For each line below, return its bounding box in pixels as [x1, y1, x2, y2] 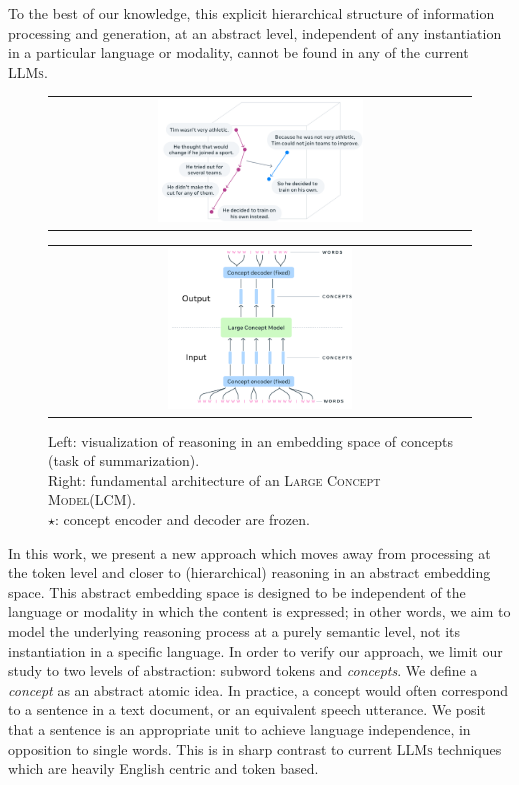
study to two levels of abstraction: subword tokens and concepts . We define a [8, 660, 478, 681]
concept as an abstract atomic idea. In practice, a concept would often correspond [8, 679, 509, 700]
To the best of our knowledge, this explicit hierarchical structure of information [8, 3, 495, 23]
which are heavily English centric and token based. [8, 758, 319, 779]
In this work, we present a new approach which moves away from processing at [8, 542, 491, 563]
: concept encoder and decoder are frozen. [55, 509, 310, 530]
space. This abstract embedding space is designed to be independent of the [8, 581, 466, 602]
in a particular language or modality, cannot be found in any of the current [8, 42, 469, 63]
